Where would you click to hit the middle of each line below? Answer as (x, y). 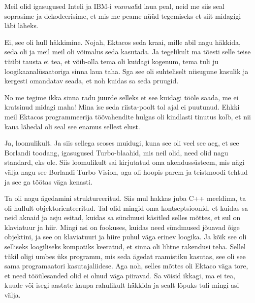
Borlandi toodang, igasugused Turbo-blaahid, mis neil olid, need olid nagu (116, 152)
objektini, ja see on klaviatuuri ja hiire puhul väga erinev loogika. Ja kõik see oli (126, 237)
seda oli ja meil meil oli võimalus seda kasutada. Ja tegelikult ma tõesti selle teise (127, 52)
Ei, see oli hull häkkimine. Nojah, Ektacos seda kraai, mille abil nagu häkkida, (123, 42)
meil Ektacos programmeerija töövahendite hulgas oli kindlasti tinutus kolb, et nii (128, 116)
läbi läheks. (21, 25)
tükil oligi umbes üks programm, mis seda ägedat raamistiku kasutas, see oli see (125, 256)
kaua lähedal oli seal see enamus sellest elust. (72, 126)
